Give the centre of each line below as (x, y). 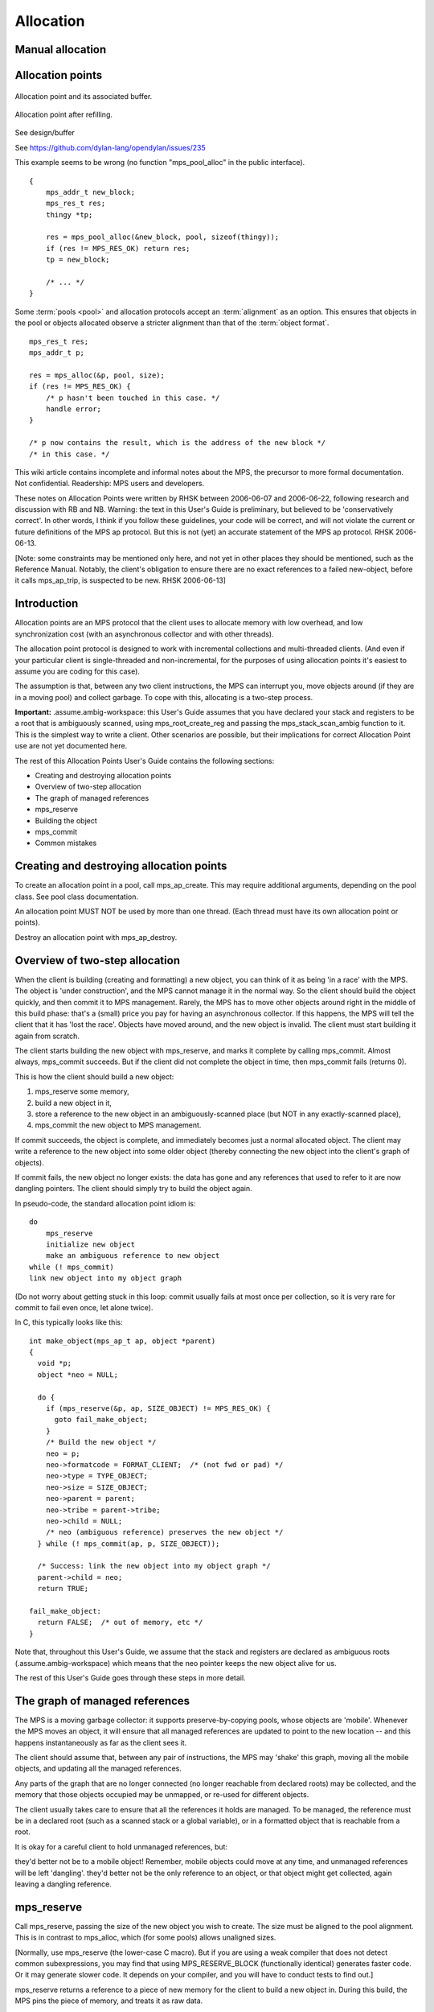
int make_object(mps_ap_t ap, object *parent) (123, 1341)
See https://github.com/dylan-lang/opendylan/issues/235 (110, 147)
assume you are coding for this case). (78, 671)
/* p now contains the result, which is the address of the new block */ (178, 443)
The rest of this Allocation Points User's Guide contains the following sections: (145, 761)
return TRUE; (63, 1589)
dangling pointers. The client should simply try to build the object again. (133, 1189)
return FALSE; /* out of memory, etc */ (120, 1622)
